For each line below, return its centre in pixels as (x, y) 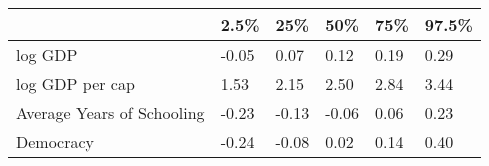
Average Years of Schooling (110, 112)
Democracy (55, 141)
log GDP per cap (75, 83)
